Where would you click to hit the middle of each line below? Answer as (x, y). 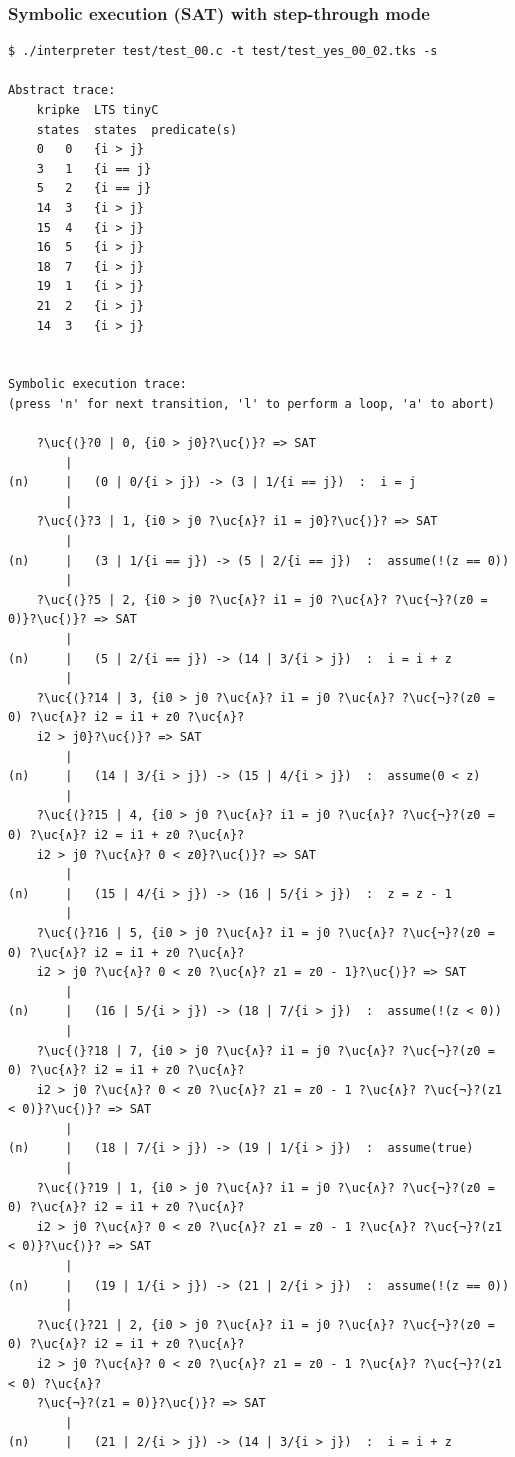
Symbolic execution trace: (97, 384)
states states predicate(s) (137, 129)
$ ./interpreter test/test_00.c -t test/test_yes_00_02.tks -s (223, 51)
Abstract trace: (62, 90)
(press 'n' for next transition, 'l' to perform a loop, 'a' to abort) (251, 403)
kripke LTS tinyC (97, 110)
